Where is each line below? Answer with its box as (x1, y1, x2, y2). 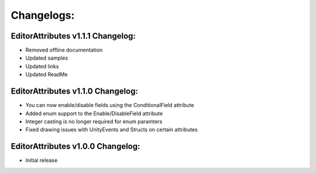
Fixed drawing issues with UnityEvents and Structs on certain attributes (25, 126, 198, 133)
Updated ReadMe (25, 71, 68, 78)
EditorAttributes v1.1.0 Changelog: (11, 86, 139, 96)
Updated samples (25, 54, 68, 61)
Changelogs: (11, 9, 75, 22)
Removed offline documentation (25, 47, 103, 54)
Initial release (25, 157, 58, 164)
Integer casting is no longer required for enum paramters (25, 117, 163, 125)
